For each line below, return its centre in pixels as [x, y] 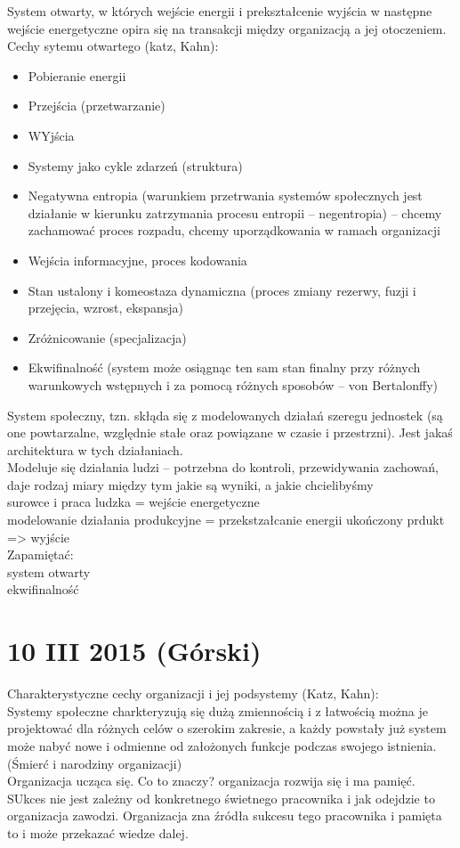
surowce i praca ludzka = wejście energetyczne [133, 502]
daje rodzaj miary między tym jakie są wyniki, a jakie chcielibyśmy [190, 484]
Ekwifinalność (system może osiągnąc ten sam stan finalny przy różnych [224, 367]
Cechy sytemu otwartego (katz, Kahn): [113, 46]
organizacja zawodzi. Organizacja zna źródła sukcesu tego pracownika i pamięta [225, 815]
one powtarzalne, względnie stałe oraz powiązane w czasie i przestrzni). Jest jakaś [230, 432]
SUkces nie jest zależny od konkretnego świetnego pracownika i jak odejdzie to [221, 798]
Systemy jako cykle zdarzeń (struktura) [135, 165]
